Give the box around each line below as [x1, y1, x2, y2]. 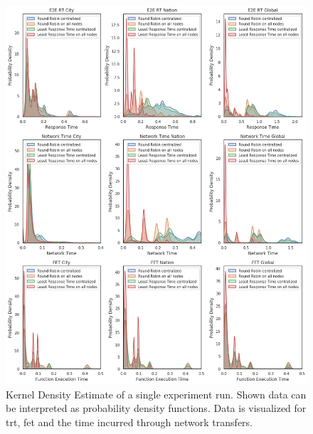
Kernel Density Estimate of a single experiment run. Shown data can [6, 386, 307, 401]
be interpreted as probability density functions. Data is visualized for [6, 401, 307, 416]
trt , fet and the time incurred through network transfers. [6, 414, 253, 429]
